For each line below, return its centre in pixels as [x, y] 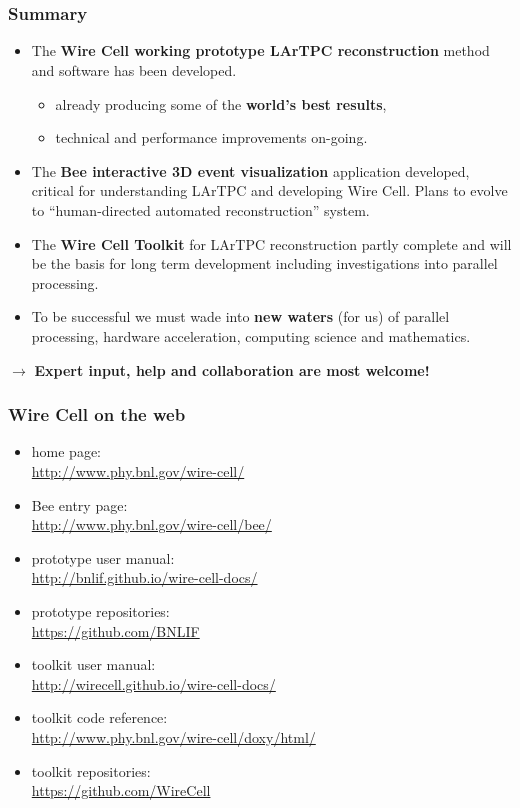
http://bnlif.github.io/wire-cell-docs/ [144, 577]
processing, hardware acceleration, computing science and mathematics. [251, 336]
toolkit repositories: [91, 770]
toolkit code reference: [99, 717]
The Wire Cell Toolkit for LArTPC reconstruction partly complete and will [271, 243]
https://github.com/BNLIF [115, 630]
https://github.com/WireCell [121, 790]
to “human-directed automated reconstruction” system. [200, 210]
